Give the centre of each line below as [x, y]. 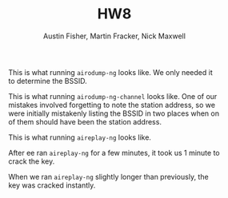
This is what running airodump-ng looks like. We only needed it [111, 72]
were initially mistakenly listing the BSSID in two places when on [114, 113]
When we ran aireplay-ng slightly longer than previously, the [109, 176]
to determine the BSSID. [48, 81]
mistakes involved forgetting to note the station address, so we [112, 105]
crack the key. [32, 161]
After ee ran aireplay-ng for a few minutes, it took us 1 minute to [114, 152]
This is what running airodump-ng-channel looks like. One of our [113, 96]
